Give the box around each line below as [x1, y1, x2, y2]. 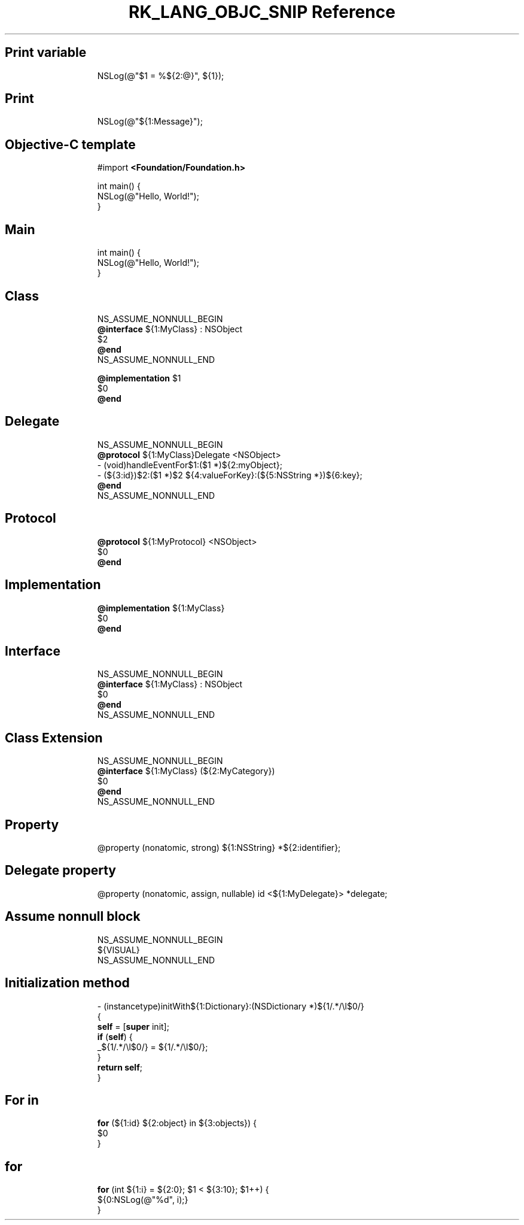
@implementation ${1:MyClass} [97, 602, 225, 613]
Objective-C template [5, 137, 136, 152]
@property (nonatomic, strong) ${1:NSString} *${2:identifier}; [97, 842, 341, 853]
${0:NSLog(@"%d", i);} [97, 1194, 188, 1205]
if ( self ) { [97, 1031, 133, 1042]
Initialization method [5, 975, 130, 991]
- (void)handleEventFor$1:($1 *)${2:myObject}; [97, 459, 282, 470]
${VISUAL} [97, 944, 140, 955]
